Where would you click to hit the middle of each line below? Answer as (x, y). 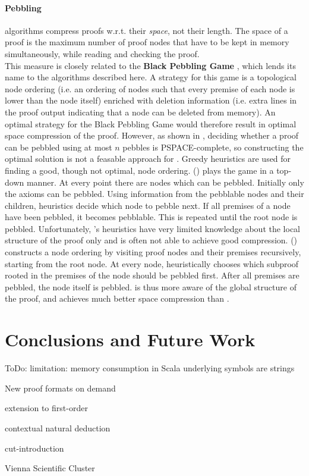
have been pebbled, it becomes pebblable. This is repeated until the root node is (151, 217)
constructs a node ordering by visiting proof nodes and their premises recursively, (153, 252)
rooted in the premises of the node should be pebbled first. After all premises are (152, 275)
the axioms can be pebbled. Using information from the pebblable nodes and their (154, 194)
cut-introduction (34, 448)
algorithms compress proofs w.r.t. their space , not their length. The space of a (146, 30)
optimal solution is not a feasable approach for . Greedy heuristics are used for (148, 159)
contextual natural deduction (58, 428)
